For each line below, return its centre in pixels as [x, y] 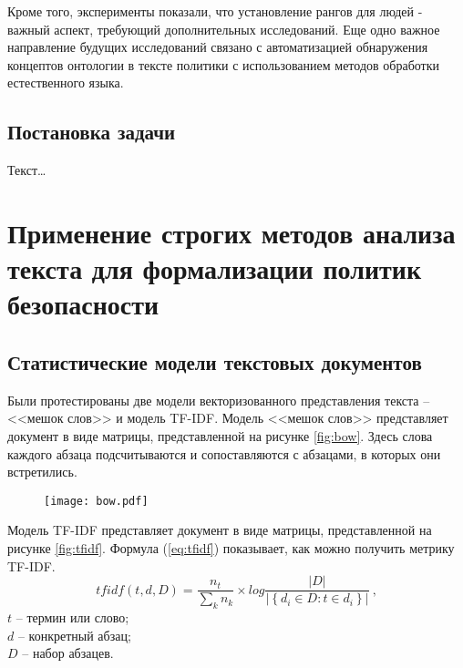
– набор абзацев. [68, 653]
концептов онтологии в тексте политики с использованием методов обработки [223, 64]
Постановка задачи [92, 132]
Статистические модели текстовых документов [215, 361]
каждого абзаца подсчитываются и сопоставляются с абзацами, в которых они [224, 453]
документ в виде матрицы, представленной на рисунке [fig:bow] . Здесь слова [220, 435]
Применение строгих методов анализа [231, 232]
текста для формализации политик [215, 268]
